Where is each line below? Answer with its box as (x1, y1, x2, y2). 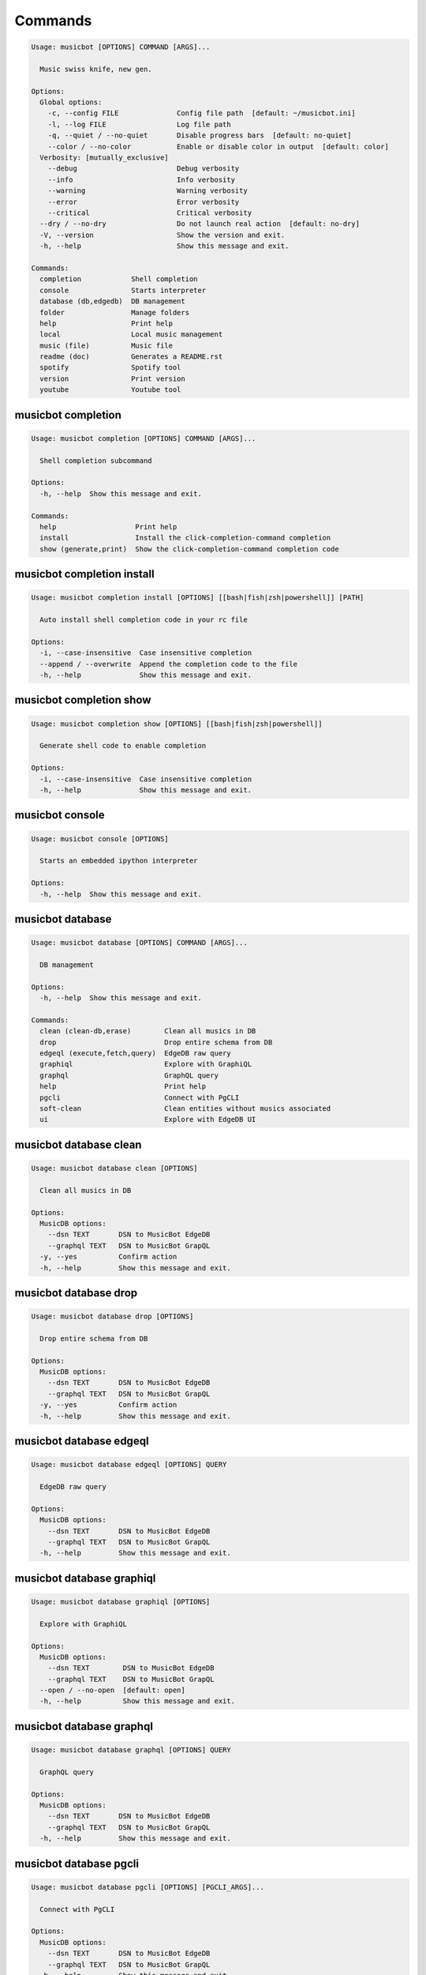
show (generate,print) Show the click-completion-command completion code (39, 544, 339, 553)
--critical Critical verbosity (47, 209, 252, 217)
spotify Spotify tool (39, 363, 181, 372)
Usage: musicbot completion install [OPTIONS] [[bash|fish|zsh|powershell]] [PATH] (31, 593, 364, 602)
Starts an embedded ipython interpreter (39, 856, 198, 865)
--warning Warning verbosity (47, 186, 248, 195)
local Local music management (39, 330, 223, 339)
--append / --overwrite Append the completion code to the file (39, 660, 298, 668)
